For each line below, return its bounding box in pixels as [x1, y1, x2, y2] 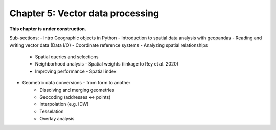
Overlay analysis [39, 115, 75, 121]
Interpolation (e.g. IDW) [39, 101, 89, 107]
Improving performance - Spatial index [35, 68, 117, 74]
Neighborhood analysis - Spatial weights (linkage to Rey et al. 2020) [35, 61, 179, 67]
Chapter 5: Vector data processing [9, 8, 159, 19]
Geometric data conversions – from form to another [22, 79, 131, 85]
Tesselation [39, 108, 64, 115]
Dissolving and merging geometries [39, 87, 114, 93]
